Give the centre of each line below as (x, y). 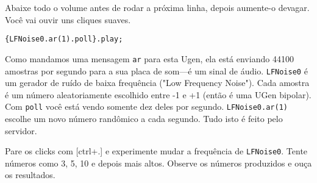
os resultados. (30, 175)
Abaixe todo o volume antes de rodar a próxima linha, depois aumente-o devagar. (157, 7)
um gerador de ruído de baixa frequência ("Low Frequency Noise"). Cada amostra (157, 83)
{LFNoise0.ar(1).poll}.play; (64, 39)
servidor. (21, 130)
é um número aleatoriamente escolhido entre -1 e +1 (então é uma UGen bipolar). (158, 94)
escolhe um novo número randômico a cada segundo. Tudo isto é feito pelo (144, 118)
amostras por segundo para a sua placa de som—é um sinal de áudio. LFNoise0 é (156, 70)
